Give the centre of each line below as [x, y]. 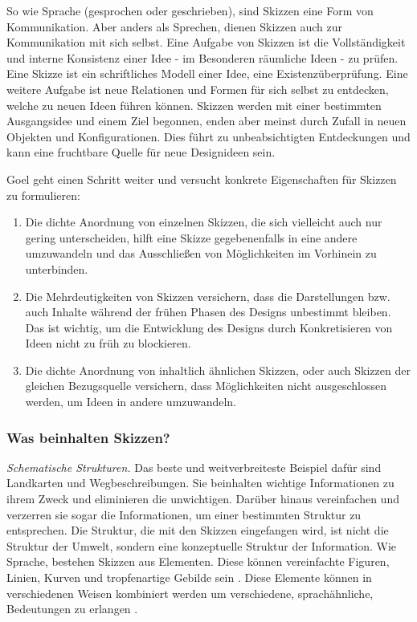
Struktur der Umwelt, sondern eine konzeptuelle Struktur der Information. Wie [202, 545]
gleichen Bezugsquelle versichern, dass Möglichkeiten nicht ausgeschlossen [206, 386]
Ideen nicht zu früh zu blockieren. [108, 343]
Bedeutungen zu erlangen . [72, 609]
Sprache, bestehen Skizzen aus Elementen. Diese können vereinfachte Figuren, [198, 561]
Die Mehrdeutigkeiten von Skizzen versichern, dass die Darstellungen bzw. [208, 296]
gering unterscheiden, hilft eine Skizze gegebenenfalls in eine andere [191, 237]
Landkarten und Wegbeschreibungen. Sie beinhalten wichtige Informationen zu [200, 483]
